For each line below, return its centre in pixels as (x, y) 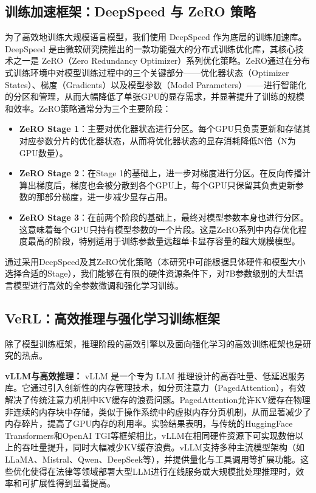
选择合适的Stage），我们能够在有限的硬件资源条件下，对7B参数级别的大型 (150, 273)
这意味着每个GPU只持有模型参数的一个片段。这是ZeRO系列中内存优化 (159, 229)
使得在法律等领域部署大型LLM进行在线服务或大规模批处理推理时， (163, 471)
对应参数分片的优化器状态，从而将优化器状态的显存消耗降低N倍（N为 (157, 140)
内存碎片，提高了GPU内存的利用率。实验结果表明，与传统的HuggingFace (149, 423)
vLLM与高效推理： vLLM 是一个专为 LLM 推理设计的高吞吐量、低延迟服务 (155, 375)
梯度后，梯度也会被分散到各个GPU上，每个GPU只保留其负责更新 (166, 184)
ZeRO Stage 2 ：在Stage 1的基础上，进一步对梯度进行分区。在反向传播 (161, 173)
